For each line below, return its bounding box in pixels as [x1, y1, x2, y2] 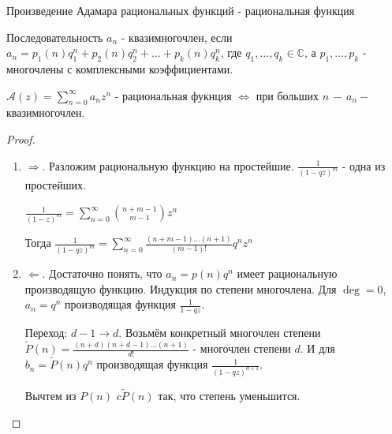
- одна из [342, 157, 386, 174]
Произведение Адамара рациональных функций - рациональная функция [6, 2, 355, 18]
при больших [256, 87, 319, 103]
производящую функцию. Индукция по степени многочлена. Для [24, 280, 337, 297]
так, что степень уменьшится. [158, 387, 301, 404]
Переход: [24, 324, 68, 341]
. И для [300, 340, 335, 357]
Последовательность [6, 28, 103, 45]
